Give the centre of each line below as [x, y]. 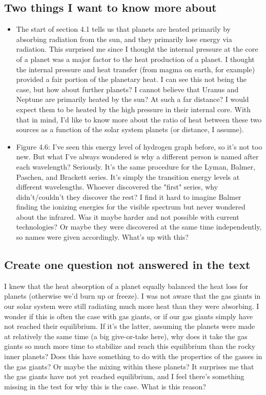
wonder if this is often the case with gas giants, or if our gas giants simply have [129, 316]
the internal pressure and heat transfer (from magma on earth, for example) [136, 69]
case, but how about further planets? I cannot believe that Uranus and [127, 89]
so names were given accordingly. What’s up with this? [102, 237]
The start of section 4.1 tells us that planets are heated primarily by [123, 29]
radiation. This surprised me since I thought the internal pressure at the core [137, 49]
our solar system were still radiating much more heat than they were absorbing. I [132, 306]
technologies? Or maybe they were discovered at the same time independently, [139, 227]
